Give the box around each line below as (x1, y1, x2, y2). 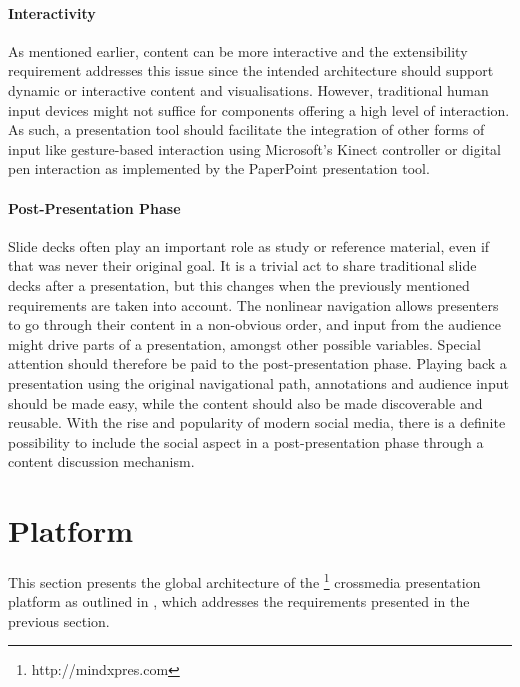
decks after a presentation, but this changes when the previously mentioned (8, 274, 470, 295)
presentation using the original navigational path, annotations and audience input (8, 372, 509, 393)
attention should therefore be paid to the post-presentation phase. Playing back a (8, 353, 507, 374)
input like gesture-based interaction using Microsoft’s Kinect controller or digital (8, 138, 501, 159)
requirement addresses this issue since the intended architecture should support (8, 60, 494, 81)
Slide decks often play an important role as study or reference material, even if (8, 235, 490, 256)
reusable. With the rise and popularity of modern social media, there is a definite (8, 412, 506, 433)
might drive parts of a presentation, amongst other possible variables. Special (8, 333, 481, 354)
